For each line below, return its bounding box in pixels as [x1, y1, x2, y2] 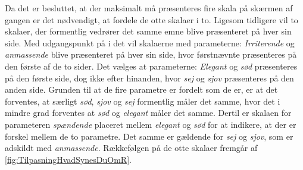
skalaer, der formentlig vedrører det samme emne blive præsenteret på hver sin [5, 25, 292, 37]
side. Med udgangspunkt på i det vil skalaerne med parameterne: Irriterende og [5, 36, 295, 49]
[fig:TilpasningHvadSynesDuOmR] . [5, 153, 132, 165]
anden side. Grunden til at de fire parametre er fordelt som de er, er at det [5, 83, 278, 96]
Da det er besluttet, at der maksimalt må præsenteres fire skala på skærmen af [5, 2, 293, 14]
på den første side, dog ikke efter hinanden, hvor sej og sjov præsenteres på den [5, 71, 294, 84]
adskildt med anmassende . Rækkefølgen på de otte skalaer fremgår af [5, 141, 258, 154]
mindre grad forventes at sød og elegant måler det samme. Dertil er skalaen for [5, 106, 292, 119]
